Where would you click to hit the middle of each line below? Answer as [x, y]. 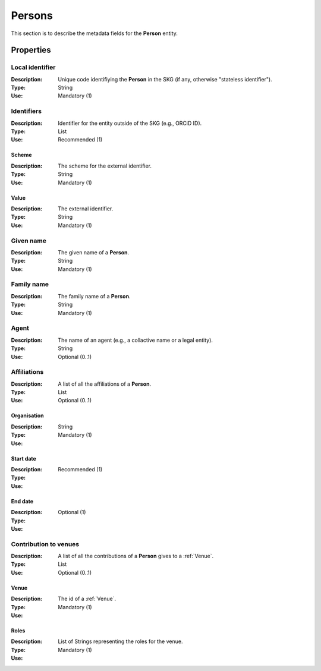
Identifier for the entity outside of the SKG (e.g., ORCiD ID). [130, 123]
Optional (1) [72, 512]
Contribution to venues [45, 544]
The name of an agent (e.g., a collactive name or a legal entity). [136, 340]
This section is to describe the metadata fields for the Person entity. [94, 33]
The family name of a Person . [94, 296]
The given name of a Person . [94, 252]
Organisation [27, 415]
